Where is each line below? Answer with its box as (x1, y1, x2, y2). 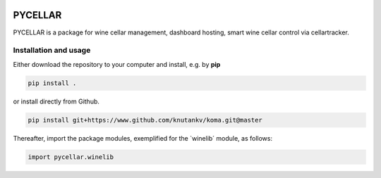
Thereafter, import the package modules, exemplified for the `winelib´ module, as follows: (13, 134, 273, 142)
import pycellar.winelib (28, 153, 114, 161)
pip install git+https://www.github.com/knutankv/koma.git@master (28, 116, 262, 124)
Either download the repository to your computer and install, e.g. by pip (13, 60, 221, 68)
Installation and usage (13, 46, 91, 56)
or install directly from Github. (13, 97, 100, 106)
